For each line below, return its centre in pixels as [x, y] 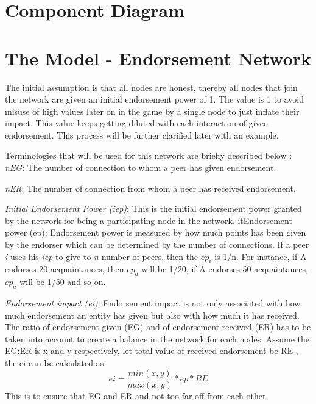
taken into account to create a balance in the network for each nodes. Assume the [157, 338]
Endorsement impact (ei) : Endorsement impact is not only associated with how [153, 303]
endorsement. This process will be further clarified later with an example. [142, 135]
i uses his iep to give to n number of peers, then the [102, 256]
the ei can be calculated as [54, 362]
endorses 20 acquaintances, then [65, 269]
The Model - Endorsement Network [158, 58]
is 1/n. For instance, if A [261, 256]
